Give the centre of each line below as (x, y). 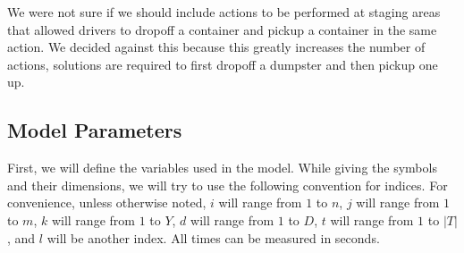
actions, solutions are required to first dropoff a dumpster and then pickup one (223, 64)
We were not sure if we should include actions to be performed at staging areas (224, 12)
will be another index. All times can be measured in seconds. (213, 237)
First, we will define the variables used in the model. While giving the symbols (222, 168)
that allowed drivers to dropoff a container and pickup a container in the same (222, 29)
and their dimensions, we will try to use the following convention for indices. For (228, 185)
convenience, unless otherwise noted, (107, 202)
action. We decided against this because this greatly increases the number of (216, 47)
